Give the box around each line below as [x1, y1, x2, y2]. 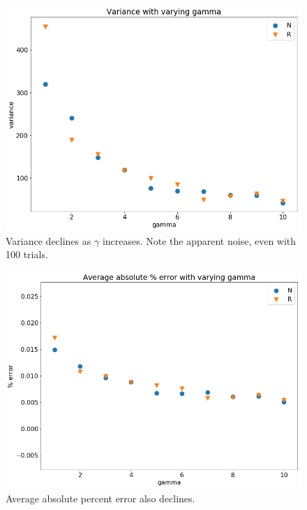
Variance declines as [6, 233, 91, 248]
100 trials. [6, 247, 48, 262]
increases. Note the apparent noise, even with [102, 233, 297, 248]
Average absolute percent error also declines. [6, 490, 195, 505]
